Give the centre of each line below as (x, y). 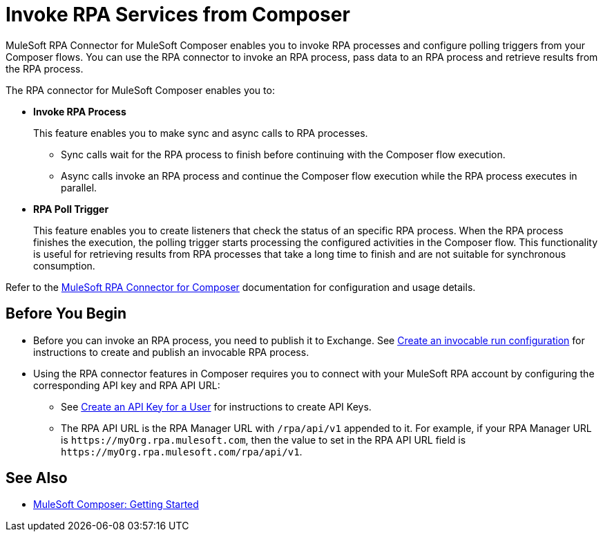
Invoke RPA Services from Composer (178, 15)
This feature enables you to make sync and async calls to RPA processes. (201, 133)
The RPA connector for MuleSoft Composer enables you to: (140, 90)
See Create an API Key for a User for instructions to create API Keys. (216, 406)
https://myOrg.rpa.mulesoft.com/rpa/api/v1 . (182, 451)
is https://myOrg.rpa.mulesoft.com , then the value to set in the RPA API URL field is (264, 440)
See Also (37, 478)
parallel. (79, 187)
